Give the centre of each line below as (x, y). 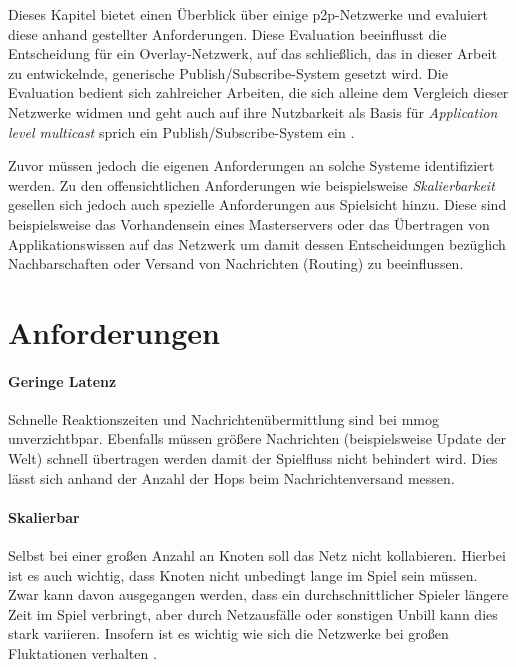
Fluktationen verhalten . (82, 653)
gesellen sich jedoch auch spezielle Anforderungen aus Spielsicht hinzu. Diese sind (257, 204)
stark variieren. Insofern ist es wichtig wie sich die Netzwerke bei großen (228, 633)
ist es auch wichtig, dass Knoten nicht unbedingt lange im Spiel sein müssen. (243, 574)
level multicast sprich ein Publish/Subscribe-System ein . (181, 131)
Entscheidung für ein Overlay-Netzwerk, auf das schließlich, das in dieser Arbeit (252, 53)
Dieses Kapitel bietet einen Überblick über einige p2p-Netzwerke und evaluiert (248, 14)
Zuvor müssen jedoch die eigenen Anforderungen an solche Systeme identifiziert (251, 165)
